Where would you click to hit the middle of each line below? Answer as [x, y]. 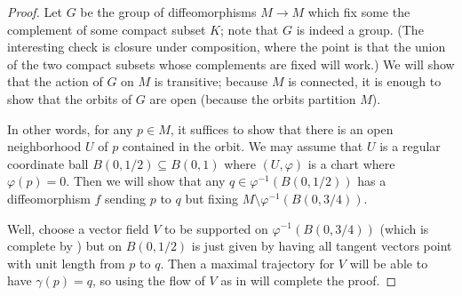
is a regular [410, 146]
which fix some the [359, 12]
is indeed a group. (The [360, 29]
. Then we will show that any [146, 181]
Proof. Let [35, 12]
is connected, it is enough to [365, 81]
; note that [249, 29]
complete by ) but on [65, 246]
